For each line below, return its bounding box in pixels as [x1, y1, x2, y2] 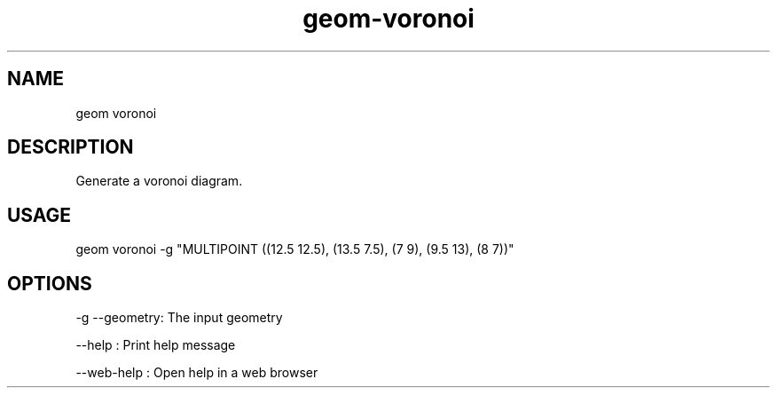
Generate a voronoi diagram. [75, 173, 243, 189]
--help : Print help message [75, 337, 236, 353]
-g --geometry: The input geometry [75, 310, 283, 326]
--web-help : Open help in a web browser [75, 365, 318, 381]
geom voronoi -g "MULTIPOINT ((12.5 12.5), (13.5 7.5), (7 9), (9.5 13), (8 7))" [75, 241, 514, 257]
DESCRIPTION [7, 136, 134, 159]
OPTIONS [7, 272, 92, 295]
